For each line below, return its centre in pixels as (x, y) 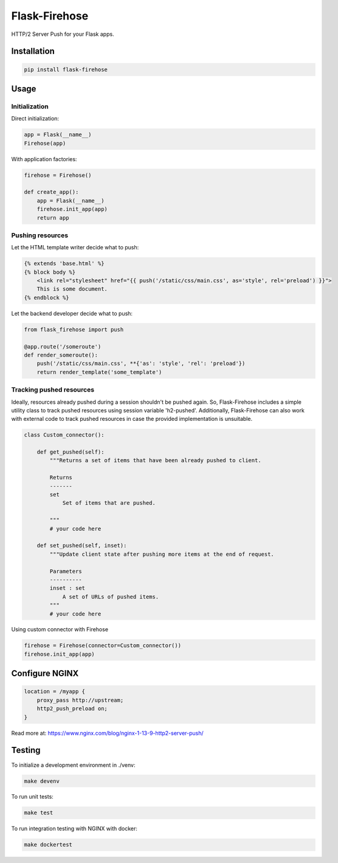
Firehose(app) (45, 143)
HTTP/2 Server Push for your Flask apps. (63, 34)
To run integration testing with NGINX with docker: (74, 829)
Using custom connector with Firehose (60, 629)
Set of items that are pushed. (109, 503)
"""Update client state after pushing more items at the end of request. (162, 554)
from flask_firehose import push (74, 329)
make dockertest (48, 845)
